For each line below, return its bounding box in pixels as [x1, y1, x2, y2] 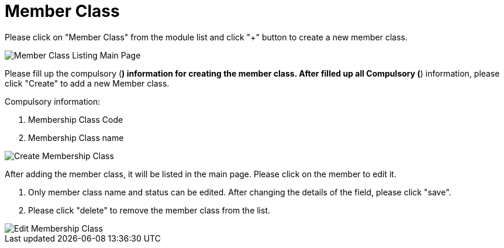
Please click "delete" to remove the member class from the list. [28, 205, 271, 215]
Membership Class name [28, 132, 124, 143]
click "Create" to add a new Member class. [5, 78, 170, 88]
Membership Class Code [28, 114, 123, 125]
